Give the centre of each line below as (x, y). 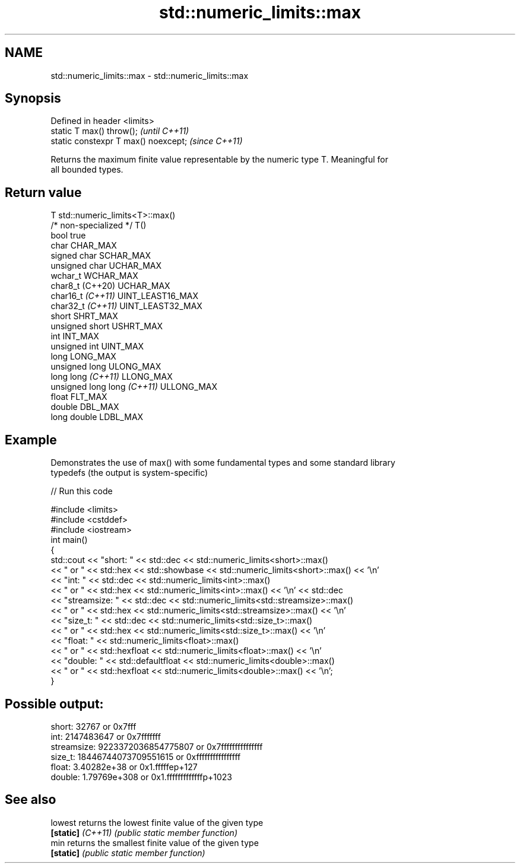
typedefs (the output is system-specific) (129, 473)
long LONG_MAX (83, 357)
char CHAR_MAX (84, 246)
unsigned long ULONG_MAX (106, 367)
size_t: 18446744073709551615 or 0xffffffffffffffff (146, 756)
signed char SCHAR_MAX (101, 256)
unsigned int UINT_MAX (97, 346)
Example (31, 440)
